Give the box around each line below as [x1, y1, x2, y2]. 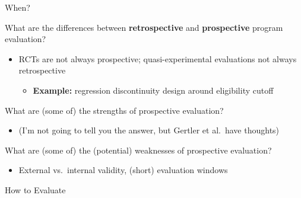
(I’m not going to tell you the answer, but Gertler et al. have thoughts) [18, 124, 280, 136]
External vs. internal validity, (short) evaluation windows [18, 164, 228, 176]
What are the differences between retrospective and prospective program [5, 21, 283, 33]
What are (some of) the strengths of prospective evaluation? [5, 104, 224, 116]
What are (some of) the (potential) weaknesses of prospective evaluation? [5, 143, 272, 156]
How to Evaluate [5, 183, 66, 196]
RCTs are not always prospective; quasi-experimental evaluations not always [18, 52, 297, 65]
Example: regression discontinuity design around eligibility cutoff [33, 84, 274, 96]
